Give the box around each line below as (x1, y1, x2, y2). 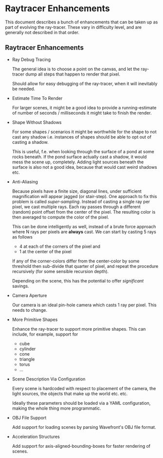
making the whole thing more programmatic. (12, 405, 101, 411)
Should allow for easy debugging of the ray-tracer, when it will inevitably (12, 80, 158, 86)
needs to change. (12, 307, 48, 313)
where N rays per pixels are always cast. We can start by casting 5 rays (12, 229, 157, 235)
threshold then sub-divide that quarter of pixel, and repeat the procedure (12, 263, 159, 269)
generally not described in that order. (5, 29, 79, 35)
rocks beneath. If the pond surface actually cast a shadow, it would (12, 154, 147, 159)
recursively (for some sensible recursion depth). (12, 268, 109, 274)
